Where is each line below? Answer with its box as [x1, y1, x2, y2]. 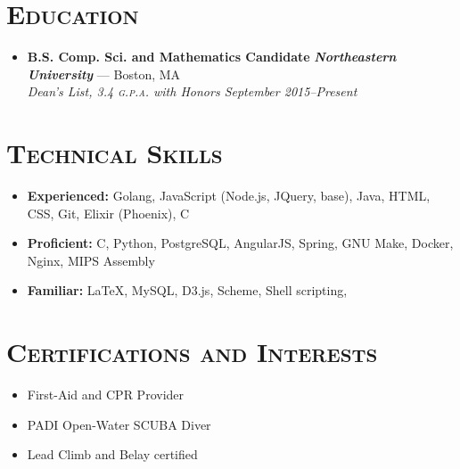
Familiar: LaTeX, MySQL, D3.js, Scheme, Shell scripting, [27, 281, 348, 300]
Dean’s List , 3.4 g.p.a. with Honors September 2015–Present [27, 82, 357, 101]
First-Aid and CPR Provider [27, 385, 185, 404]
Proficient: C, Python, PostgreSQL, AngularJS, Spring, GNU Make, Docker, [27, 234, 454, 252]
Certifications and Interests [6, 333, 378, 370]
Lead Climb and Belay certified [27, 445, 198, 464]
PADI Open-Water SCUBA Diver [27, 415, 211, 433]
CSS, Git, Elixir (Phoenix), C [27, 203, 190, 222]
